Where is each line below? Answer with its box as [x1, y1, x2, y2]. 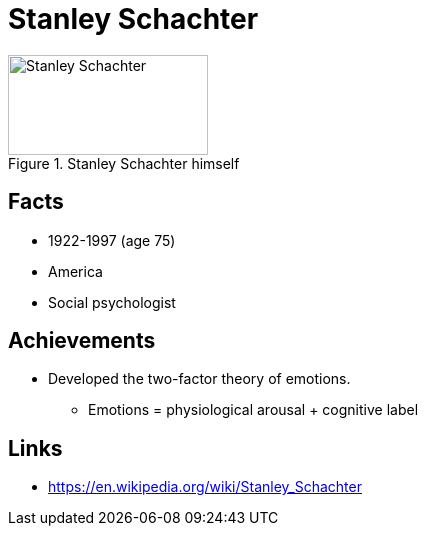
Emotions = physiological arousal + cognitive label [88, 401, 419, 419]
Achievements [8, 328, 156, 354]
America [48, 262, 103, 280]
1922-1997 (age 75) [48, 231, 176, 249]
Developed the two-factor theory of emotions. [48, 370, 351, 388]
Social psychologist [48, 293, 176, 311]
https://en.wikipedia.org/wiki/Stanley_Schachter [48, 478, 362, 496]
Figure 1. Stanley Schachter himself [8, 154, 240, 172]
